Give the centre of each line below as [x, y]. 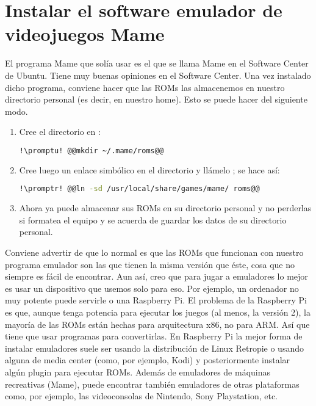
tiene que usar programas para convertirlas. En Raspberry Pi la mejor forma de [154, 336]
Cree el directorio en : [60, 132]
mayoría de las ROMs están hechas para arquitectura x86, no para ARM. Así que [157, 324]
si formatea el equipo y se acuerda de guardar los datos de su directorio [153, 219]
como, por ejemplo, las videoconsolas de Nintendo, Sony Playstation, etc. [141, 396]
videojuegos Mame [85, 34]
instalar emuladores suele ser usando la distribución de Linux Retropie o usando [154, 348]
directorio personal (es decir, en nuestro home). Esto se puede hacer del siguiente [156, 99]
